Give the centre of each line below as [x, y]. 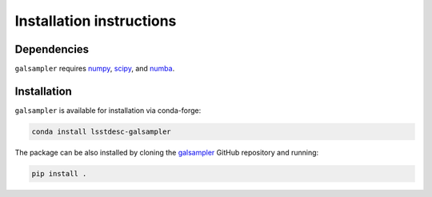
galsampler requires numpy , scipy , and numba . [95, 69]
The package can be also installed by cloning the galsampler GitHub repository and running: [167, 152]
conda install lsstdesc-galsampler [101, 131]
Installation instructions [96, 21]
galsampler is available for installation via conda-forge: [108, 110]
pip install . [59, 173]
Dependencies [52, 49]
